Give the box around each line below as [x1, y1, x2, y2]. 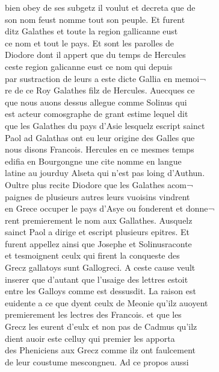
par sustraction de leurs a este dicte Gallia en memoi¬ [5, 72, 206, 84]
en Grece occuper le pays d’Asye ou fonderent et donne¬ [5, 202, 215, 215]
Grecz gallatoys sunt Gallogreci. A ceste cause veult [5, 261, 196, 274]
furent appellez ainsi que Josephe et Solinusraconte [5, 237, 192, 250]
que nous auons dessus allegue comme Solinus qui [5, 95, 187, 108]
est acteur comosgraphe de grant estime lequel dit [5, 107, 188, 120]
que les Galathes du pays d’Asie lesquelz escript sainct [5, 119, 205, 131]
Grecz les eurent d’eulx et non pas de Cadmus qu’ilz [5, 320, 197, 333]
